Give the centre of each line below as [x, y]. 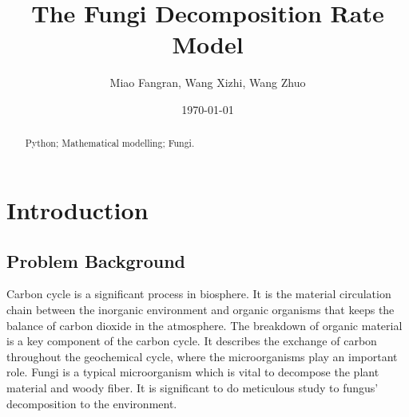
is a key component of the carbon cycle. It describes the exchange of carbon [192, 341]
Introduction [77, 209]
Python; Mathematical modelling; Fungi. [110, 143]
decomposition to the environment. [92, 403]
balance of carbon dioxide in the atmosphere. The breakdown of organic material [204, 325]
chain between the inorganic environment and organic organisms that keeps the [201, 309]
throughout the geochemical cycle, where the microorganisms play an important [202, 356]
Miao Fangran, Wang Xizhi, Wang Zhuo [208, 83]
